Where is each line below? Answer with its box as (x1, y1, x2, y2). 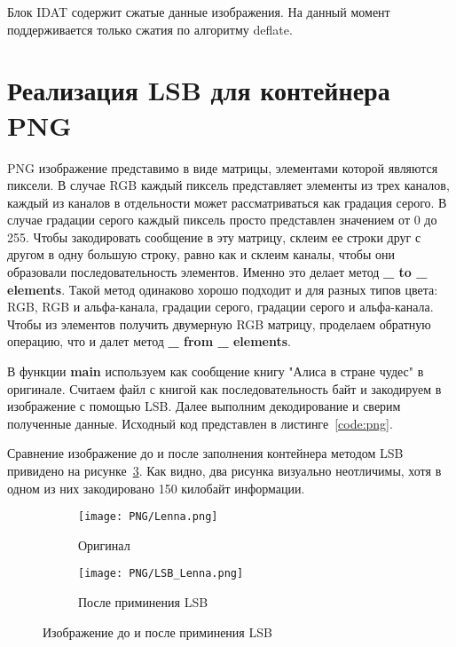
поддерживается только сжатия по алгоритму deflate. (7, 20, 293, 38)
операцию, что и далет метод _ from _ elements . (7, 332, 292, 351)
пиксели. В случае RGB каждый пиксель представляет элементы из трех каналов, (7, 176, 450, 194)
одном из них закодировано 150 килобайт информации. (7, 478, 305, 497)
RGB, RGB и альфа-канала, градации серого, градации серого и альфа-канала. (7, 297, 434, 316)
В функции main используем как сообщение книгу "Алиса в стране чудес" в (7, 362, 424, 381)
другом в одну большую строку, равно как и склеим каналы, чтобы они (7, 245, 395, 264)
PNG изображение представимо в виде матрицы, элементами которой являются (7, 158, 438, 177)
